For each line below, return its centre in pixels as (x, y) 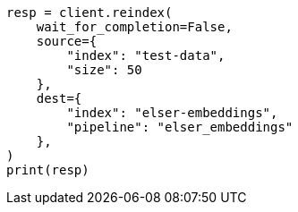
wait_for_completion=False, (134, 27)
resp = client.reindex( (89, 13)
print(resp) (48, 170)
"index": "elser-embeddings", (172, 113)
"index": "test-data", (146, 55)
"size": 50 (104, 70)
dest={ (59, 98)
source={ (67, 41)
